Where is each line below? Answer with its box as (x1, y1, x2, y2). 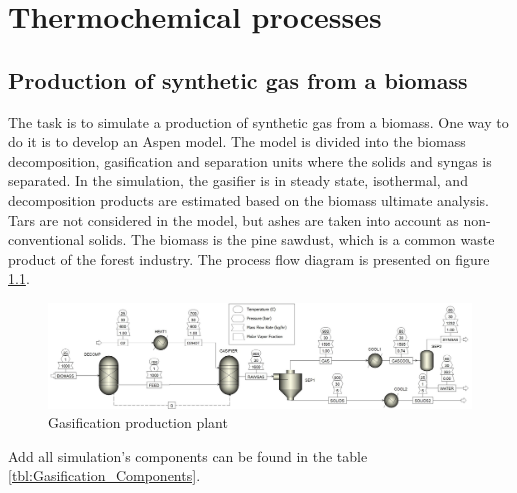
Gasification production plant (48, 412, 228, 433)
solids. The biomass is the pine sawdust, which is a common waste (88, 229, 495, 250)
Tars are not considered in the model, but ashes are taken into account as (8, 209, 459, 230)
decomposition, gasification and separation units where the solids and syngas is (8, 150, 492, 171)
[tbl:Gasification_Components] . (8, 465, 201, 486)
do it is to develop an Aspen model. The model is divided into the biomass (8, 131, 466, 152)
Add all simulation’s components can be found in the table (8, 445, 368, 466)
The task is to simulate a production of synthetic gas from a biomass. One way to (8, 111, 509, 132)
